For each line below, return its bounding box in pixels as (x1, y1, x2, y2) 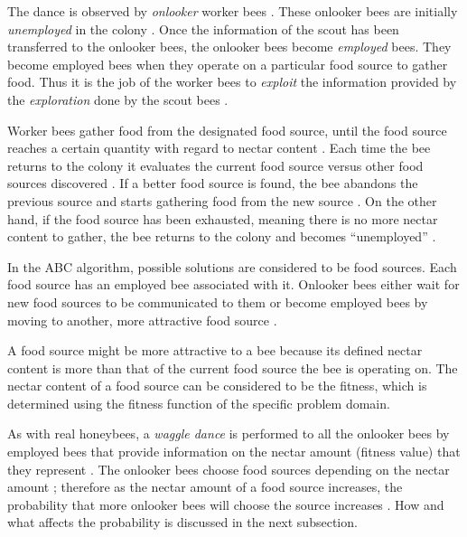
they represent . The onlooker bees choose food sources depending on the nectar (7, 459, 450, 478)
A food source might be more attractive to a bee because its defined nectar (7, 341, 423, 360)
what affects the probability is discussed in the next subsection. (7, 513, 358, 532)
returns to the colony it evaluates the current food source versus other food (7, 155, 424, 174)
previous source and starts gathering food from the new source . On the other (7, 191, 437, 210)
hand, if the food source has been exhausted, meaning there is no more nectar (7, 209, 438, 228)
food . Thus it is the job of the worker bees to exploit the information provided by (7, 72, 457, 91)
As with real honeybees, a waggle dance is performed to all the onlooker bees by (7, 424, 450, 443)
